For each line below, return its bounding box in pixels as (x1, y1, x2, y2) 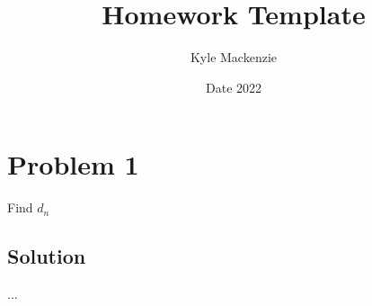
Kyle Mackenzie (190, 48, 278, 67)
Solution (7, 242, 86, 270)
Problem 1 (7, 146, 139, 183)
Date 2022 (205, 77, 262, 96)
